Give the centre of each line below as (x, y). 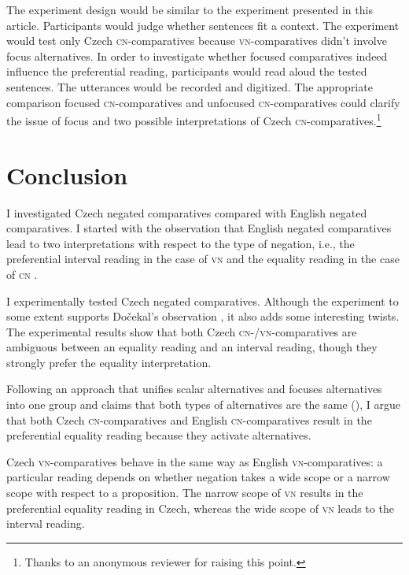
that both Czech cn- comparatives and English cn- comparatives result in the (189, 419)
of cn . (22, 274)
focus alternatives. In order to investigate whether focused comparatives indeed (197, 56)
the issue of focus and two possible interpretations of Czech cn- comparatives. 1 (194, 119)
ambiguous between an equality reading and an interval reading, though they (192, 347)
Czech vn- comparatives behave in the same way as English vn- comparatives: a (195, 461)
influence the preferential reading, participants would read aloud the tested (187, 71)
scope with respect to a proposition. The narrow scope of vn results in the (185, 493)
